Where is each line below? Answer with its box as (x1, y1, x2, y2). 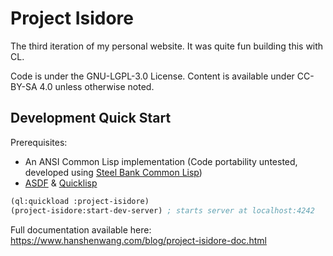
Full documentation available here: (10, 223, 152, 236)
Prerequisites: (10, 136, 68, 148)
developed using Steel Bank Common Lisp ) (24, 166, 203, 178)
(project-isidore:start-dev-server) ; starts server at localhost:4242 (10, 205, 315, 216)
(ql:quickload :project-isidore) (10, 196, 150, 206)
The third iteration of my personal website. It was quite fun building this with (10, 40, 324, 52)
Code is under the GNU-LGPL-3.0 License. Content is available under (10, 70, 295, 82)
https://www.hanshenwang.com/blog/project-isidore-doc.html (10, 234, 267, 246)
